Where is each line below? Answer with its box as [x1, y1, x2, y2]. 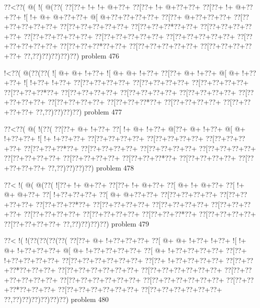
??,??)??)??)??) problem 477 [35, 106, 122, 116]
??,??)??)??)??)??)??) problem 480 [4, 294, 109, 304]
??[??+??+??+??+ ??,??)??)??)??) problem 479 [4, 218, 149, 228]
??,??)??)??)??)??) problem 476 [23, 50, 119, 60]
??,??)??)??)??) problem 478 [47, 162, 134, 172]
